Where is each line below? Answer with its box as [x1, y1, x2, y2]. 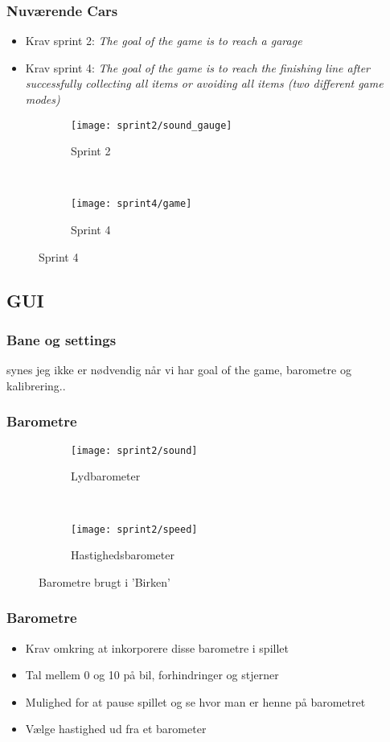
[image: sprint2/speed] [71, 523, 198, 535]
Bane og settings [6, 329, 117, 349]
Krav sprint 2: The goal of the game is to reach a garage [25, 32, 302, 49]
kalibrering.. [6, 377, 66, 394]
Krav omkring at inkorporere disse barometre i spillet [25, 639, 289, 656]
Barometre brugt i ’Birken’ [39, 573, 170, 590]
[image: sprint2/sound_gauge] [71, 119, 232, 131]
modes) [25, 91, 60, 107]
